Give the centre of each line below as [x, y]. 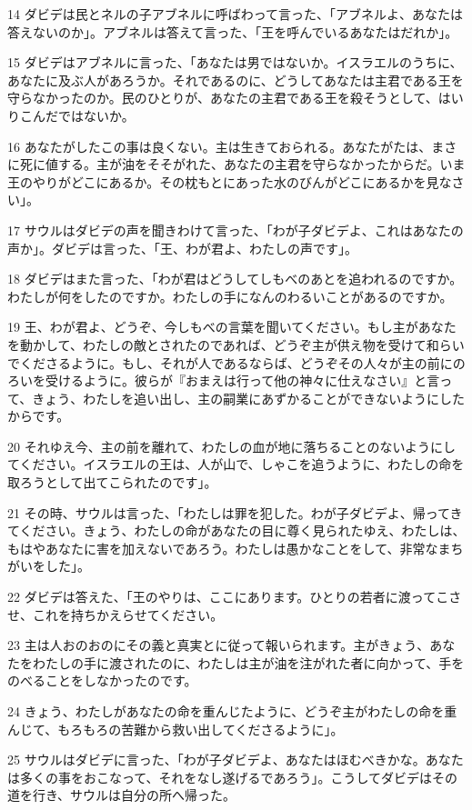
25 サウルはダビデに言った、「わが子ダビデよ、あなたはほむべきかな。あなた [236, 760]
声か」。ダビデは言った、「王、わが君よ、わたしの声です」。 [182, 248]
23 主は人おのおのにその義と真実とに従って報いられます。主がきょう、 [219, 645]
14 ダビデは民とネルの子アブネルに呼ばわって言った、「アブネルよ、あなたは [235, 14]
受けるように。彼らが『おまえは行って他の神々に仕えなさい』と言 [242, 380]
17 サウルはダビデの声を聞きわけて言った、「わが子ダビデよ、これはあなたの [236, 230]
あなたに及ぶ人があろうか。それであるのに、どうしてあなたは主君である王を [236, 80]
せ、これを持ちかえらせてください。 [115, 614]
